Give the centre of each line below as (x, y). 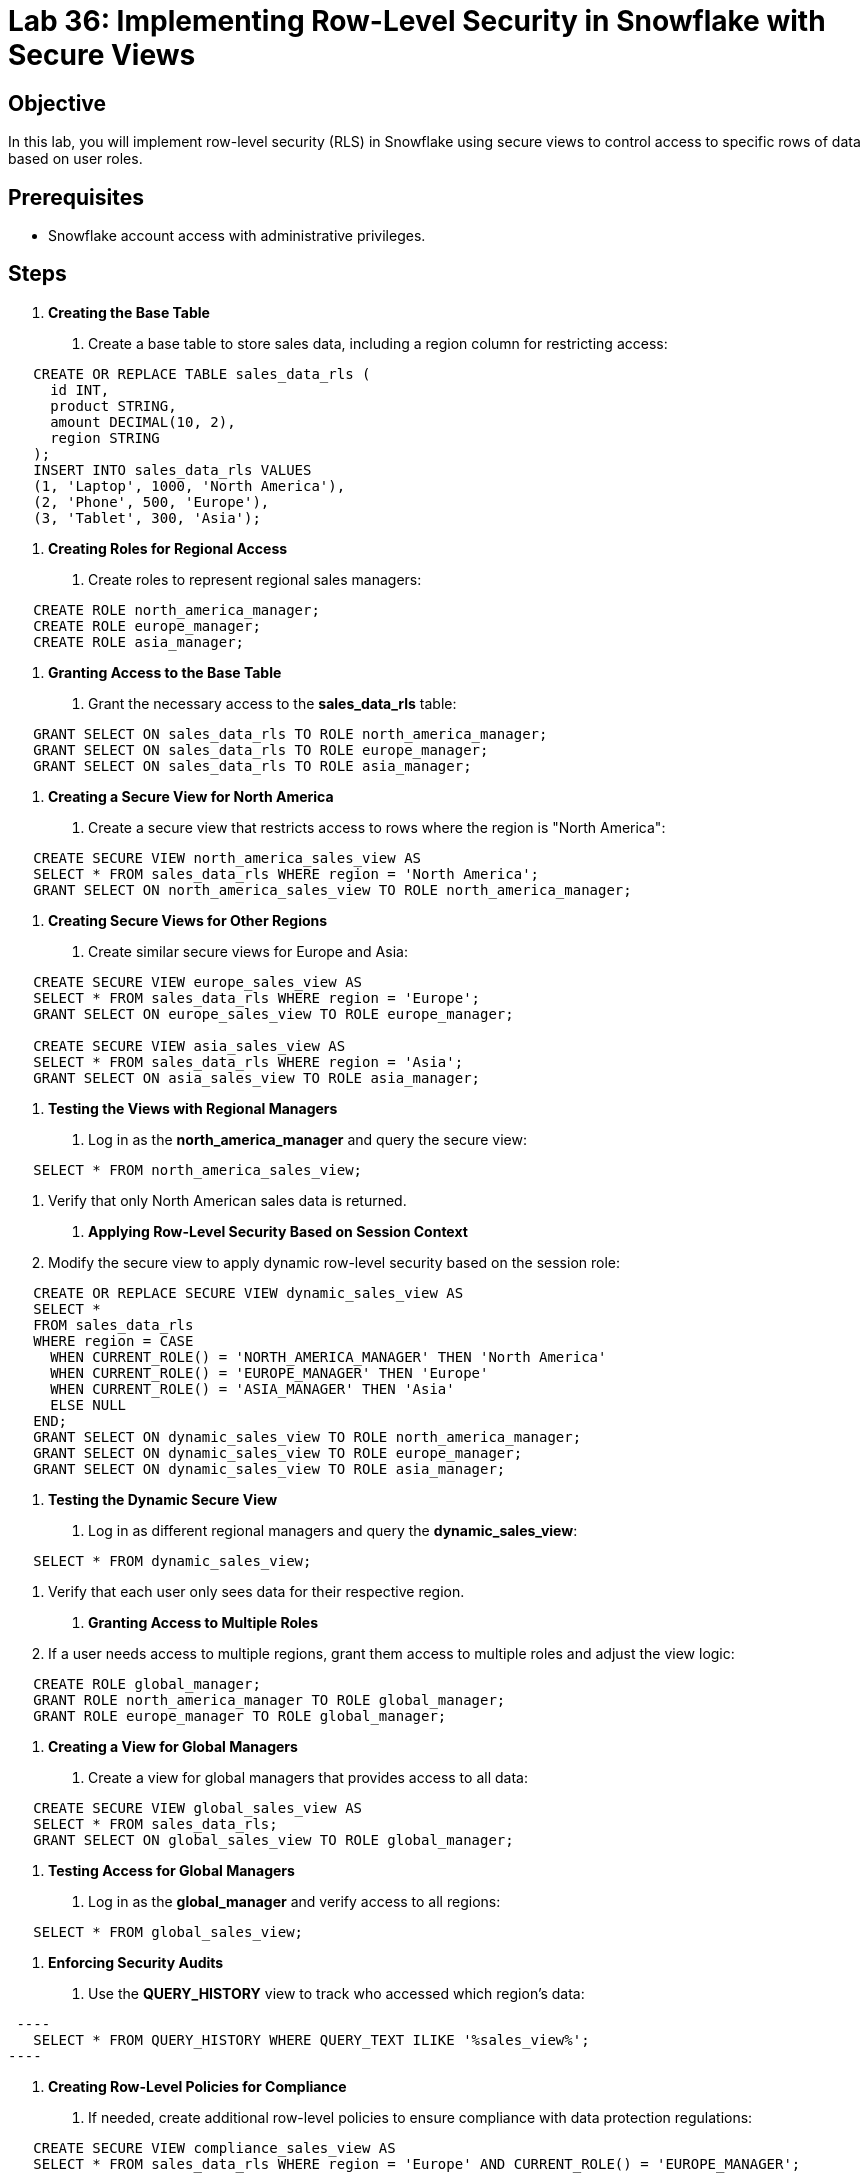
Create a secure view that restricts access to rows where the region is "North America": (377, 827)
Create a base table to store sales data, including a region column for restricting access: (378, 343)
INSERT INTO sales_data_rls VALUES (172, 469)
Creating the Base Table (129, 312)
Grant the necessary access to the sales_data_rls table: (272, 703)
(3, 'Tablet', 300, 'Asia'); (147, 517)
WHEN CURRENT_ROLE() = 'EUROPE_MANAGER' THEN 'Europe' (269, 1372)
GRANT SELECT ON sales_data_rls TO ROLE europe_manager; (261, 749)
